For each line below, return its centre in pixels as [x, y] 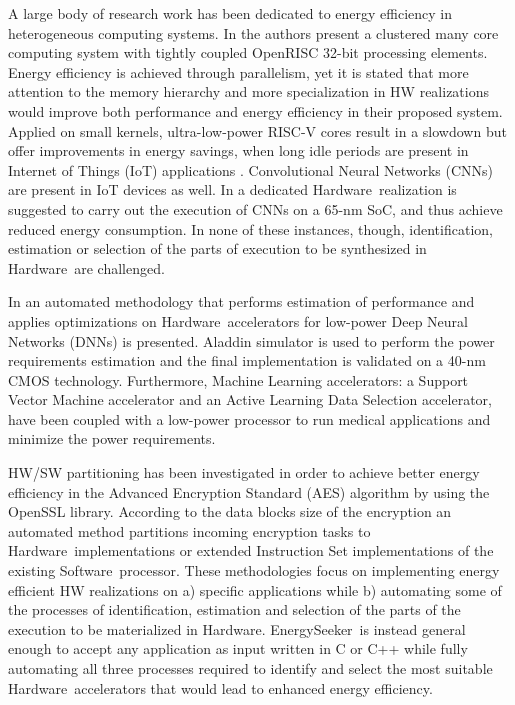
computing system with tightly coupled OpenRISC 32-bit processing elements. [248, 52]
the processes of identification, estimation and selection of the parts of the [234, 609]
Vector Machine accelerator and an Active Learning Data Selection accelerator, [250, 399]
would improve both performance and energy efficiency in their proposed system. [255, 110]
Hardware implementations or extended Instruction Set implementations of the [251, 550]
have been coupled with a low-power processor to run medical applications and [249, 418]
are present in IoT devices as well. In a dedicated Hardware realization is [232, 189]
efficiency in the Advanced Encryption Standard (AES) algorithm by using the [249, 491]
